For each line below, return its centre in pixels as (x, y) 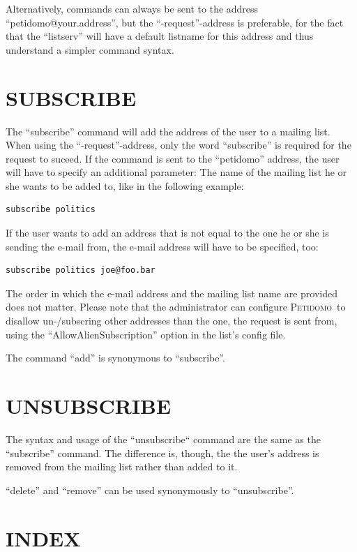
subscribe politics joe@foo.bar (81, 270)
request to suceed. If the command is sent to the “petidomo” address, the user (173, 158)
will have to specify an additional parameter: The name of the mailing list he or (176, 172)
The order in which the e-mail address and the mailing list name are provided (172, 293)
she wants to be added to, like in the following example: (125, 185)
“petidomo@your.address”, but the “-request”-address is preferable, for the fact (175, 22)
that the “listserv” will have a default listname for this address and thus (160, 36)
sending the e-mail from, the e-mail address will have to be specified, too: (162, 246)
